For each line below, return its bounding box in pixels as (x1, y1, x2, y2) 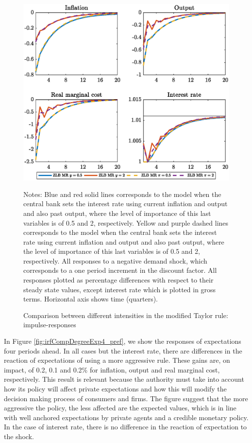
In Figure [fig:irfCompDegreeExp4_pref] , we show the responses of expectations (4, 336, 241, 346)
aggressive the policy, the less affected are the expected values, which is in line (4, 403, 236, 413)
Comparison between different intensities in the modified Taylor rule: (23, 310, 228, 320)
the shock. (4, 431, 34, 441)
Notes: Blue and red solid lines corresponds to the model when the (23, 189, 221, 199)
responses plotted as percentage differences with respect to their (23, 275, 214, 285)
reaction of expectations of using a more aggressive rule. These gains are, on (4, 355, 230, 365)
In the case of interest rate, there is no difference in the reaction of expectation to (4, 422, 247, 432)
